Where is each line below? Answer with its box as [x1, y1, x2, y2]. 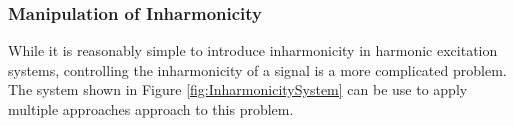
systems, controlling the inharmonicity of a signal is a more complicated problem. [8, 59, 507, 80]
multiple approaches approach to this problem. [8, 99, 294, 119]
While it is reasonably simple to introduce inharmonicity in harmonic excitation [8, 40, 498, 61]
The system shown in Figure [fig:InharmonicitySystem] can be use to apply [8, 79, 468, 100]
